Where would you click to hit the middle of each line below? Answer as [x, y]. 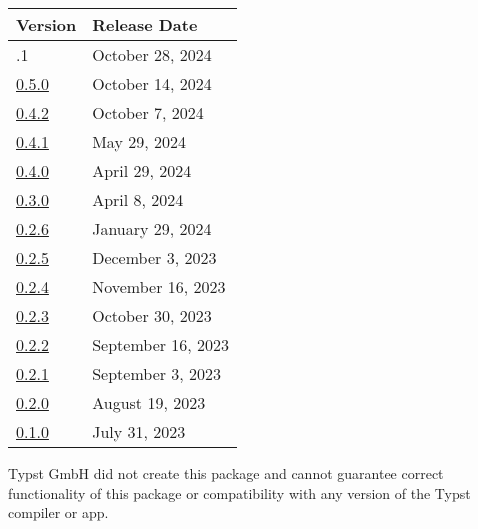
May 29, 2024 [139, 141]
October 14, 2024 [152, 83]
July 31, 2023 [139, 431]
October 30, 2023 [152, 315]
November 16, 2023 [159, 286]
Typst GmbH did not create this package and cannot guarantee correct [226, 473]
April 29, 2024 [142, 170]
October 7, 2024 [148, 112]
